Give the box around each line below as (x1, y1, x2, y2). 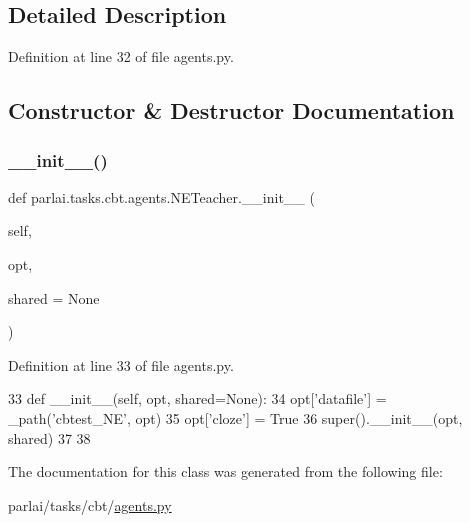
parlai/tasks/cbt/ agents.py (8, 494, 172, 515)
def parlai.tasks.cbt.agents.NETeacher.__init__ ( (8, 186, 315, 207)
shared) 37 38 (8, 427, 91, 448)
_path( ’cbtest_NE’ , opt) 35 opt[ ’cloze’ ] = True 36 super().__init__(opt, (8, 407, 463, 428)
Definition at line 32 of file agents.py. (8, 46, 234, 67)
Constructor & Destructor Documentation (8, 95, 455, 126)
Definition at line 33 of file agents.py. (8, 354, 234, 375)
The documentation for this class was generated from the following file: (8, 461, 443, 482)
